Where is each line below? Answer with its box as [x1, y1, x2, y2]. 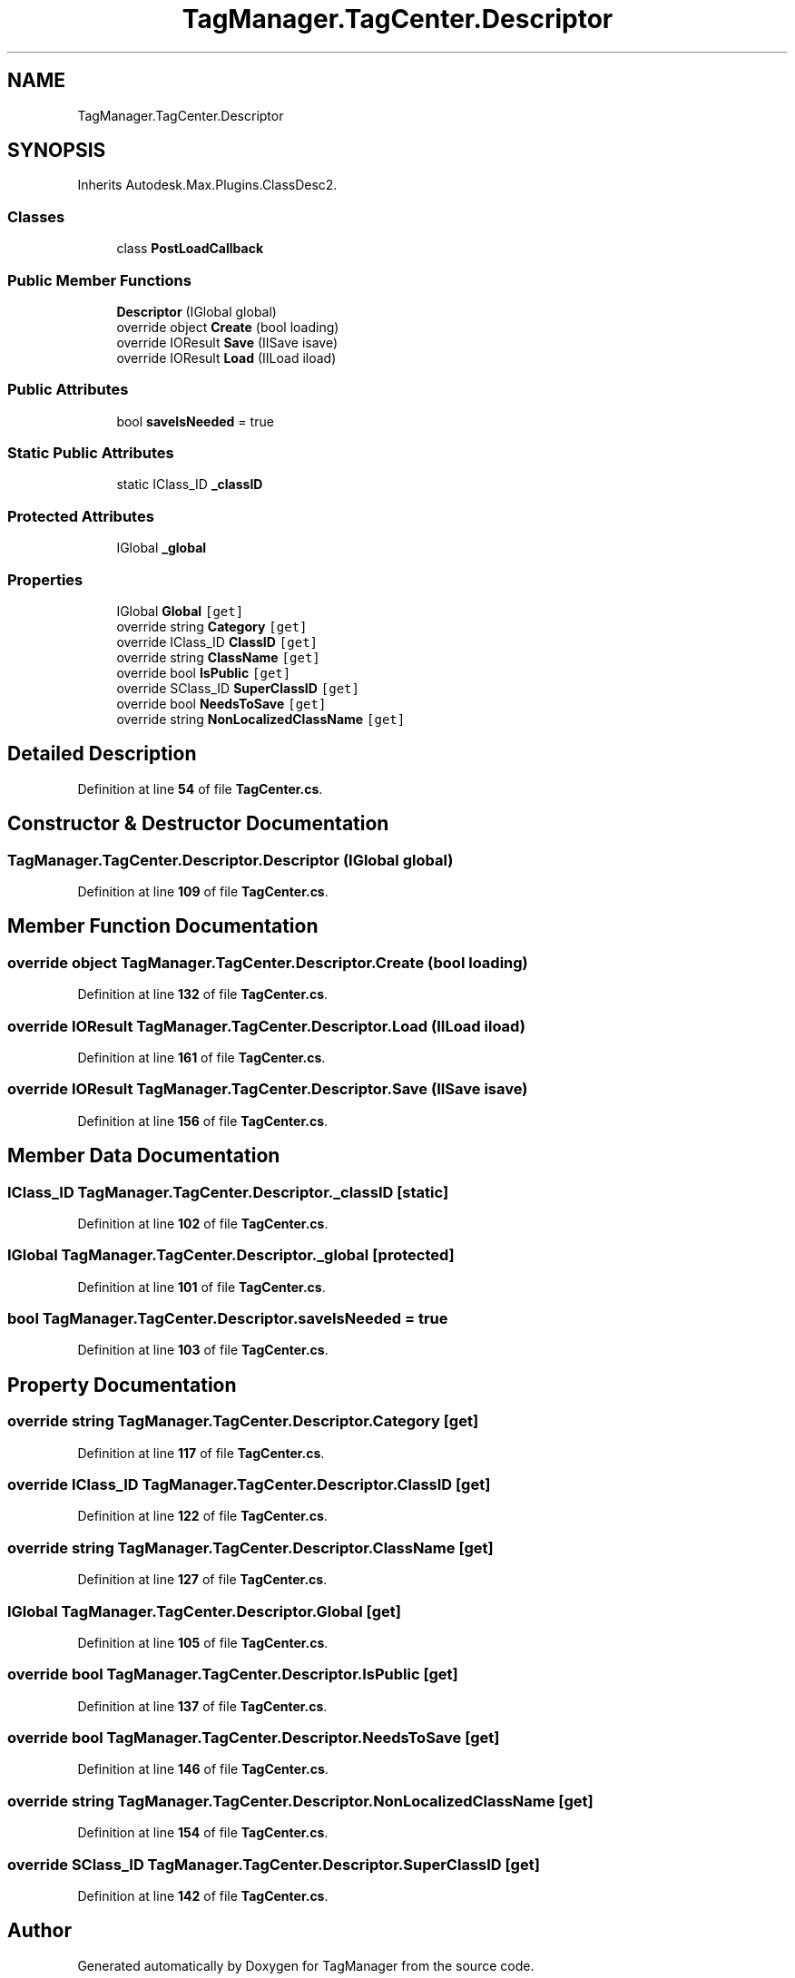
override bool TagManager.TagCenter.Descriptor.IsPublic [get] [7, 1665, 458, 1684]
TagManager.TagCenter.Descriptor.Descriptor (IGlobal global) [7, 850, 454, 869]
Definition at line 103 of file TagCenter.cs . [77, 1342, 329, 1358]
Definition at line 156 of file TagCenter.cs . [77, 1112, 329, 1129]
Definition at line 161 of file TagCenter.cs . [77, 1049, 326, 1065]
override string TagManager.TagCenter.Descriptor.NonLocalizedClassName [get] [7, 1791, 594, 1810]
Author [7, 1919, 72, 1943]
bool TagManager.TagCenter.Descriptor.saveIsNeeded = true [7, 1309, 448, 1328]
